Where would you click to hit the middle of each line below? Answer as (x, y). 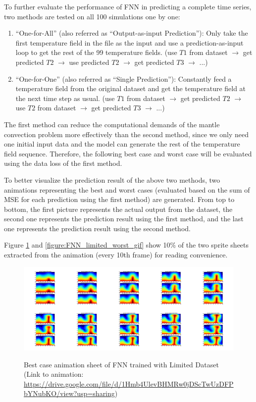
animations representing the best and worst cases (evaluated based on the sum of (127, 189)
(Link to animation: (54, 374)
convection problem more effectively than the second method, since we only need (127, 134)
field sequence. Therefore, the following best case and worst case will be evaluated (128, 153)
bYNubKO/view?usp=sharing (69, 393)
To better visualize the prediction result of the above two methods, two (112, 179)
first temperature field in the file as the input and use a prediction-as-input (129, 42)
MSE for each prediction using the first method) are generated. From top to (119, 199)
